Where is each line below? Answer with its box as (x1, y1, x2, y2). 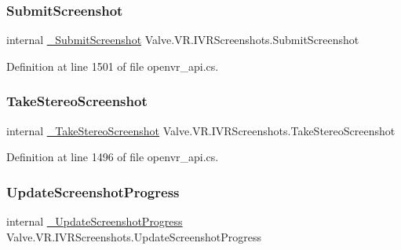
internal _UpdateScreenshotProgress (6, 213, 183, 230)
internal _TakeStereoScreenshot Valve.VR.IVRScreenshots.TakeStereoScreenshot (6, 122, 396, 138)
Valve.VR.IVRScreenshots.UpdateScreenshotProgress (6, 228, 262, 244)
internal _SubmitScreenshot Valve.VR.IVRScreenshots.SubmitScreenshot (6, 31, 359, 48)
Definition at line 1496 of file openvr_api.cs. (6, 149, 219, 165)
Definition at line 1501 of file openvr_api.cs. (6, 57, 219, 74)
